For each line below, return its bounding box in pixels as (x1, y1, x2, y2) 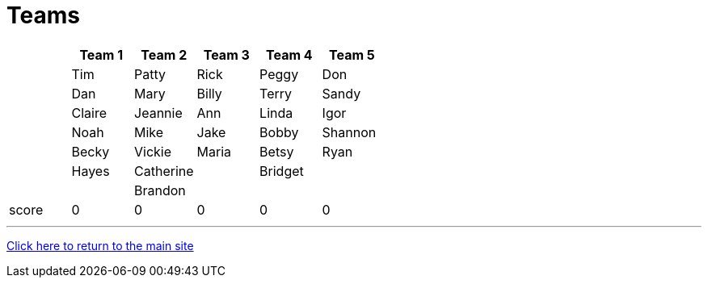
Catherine (134, 162, 194, 179)
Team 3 (203, 46, 250, 63)
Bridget (259, 162, 304, 179)
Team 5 (329, 46, 375, 63)
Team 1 (79, 46, 124, 63)
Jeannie (134, 104, 183, 121)
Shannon (322, 123, 377, 140)
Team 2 (141, 46, 188, 63)
